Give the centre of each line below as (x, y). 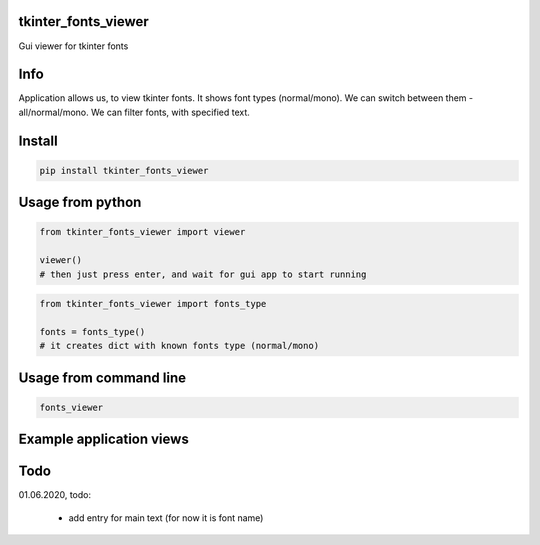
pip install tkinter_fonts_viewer (124, 170)
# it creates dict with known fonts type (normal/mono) (179, 346)
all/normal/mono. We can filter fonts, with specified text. (134, 112)
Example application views (103, 439)
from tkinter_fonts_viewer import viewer (142, 232)
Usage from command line (102, 377)
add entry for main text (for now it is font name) (166, 517)
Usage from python (80, 202)
